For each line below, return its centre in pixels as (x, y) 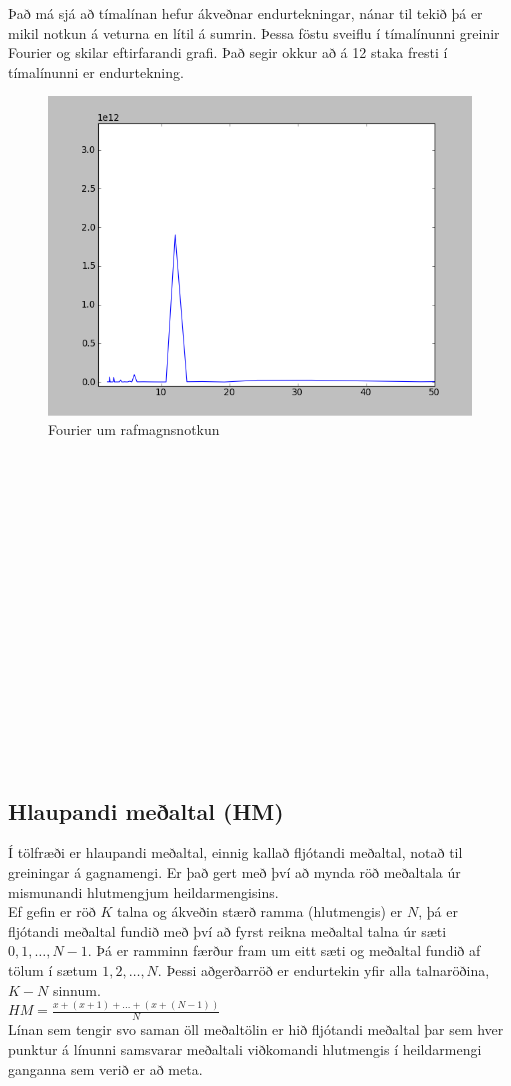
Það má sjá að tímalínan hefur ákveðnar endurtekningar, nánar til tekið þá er (245, 13)
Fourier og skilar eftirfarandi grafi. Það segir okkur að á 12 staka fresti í (228, 52)
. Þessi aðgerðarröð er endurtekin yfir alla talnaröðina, (323, 969)
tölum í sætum (53, 969)
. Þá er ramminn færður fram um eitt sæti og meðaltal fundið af (284, 950)
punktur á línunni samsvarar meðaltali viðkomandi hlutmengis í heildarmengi (245, 1048)
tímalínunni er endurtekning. (96, 71)
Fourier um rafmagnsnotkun (134, 429)
